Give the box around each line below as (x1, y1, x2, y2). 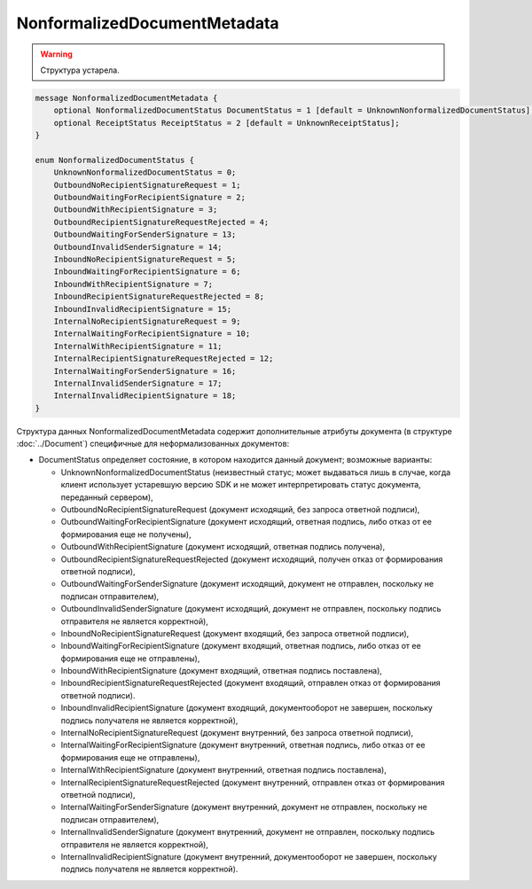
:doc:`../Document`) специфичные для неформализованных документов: (16, 439, 290, 449)
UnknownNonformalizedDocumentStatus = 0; (53, 168, 237, 177)
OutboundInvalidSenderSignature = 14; (53, 242, 223, 252)
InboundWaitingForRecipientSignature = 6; (53, 267, 241, 277)
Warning (40, 49, 73, 59)
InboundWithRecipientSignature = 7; (53, 279, 213, 289)
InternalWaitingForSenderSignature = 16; (53, 366, 237, 376)
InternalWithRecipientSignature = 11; (53, 341, 223, 351)
